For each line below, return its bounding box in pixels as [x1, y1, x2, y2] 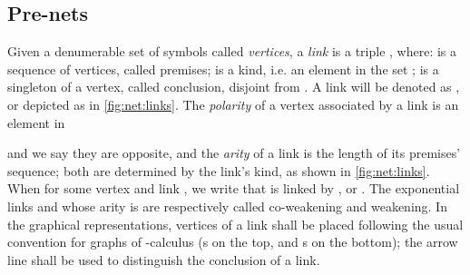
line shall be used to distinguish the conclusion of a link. [7, 250, 320, 269]
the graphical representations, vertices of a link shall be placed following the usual [7, 214, 464, 233]
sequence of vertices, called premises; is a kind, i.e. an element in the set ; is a [7, 59, 439, 78]
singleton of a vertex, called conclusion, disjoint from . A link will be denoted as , [7, 77, 460, 96]
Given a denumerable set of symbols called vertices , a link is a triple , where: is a [7, 42, 457, 61]
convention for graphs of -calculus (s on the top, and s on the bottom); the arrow [7, 232, 458, 251]
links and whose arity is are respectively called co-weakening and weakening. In [7, 196, 447, 215]
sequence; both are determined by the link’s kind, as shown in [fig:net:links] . [7, 161, 430, 180]
